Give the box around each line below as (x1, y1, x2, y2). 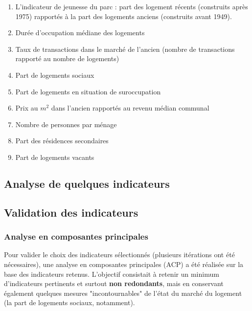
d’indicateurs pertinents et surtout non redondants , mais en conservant (4, 278, 224, 289)
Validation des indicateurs (4, 204, 138, 220)
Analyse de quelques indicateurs (4, 176, 170, 191)
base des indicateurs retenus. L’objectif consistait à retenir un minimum (4, 268, 219, 279)
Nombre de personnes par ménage (15, 119, 117, 129)
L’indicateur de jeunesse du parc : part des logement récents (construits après (15, 1, 248, 11)
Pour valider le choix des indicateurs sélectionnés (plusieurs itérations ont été (4, 249, 235, 260)
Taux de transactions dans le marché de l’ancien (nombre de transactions (15, 44, 235, 54)
